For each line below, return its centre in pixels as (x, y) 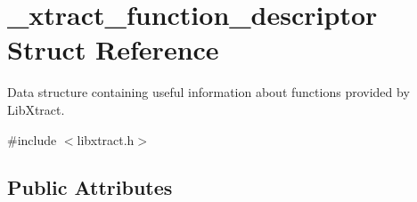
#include (32, 139)
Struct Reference (113, 49)
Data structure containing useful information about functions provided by (208, 92)
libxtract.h (106, 139)
